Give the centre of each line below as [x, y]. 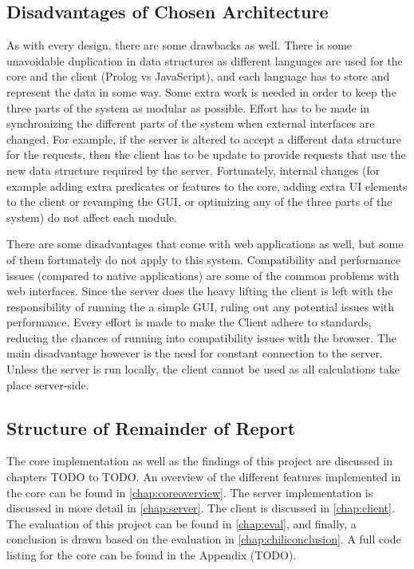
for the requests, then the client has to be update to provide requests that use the [206, 154]
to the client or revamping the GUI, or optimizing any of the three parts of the [199, 202]
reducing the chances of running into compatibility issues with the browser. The [201, 337]
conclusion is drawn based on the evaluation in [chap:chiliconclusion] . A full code [204, 539]
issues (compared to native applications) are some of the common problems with [203, 275]
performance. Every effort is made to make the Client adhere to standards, [189, 322]
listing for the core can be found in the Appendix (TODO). [152, 555]
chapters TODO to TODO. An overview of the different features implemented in [204, 477]
